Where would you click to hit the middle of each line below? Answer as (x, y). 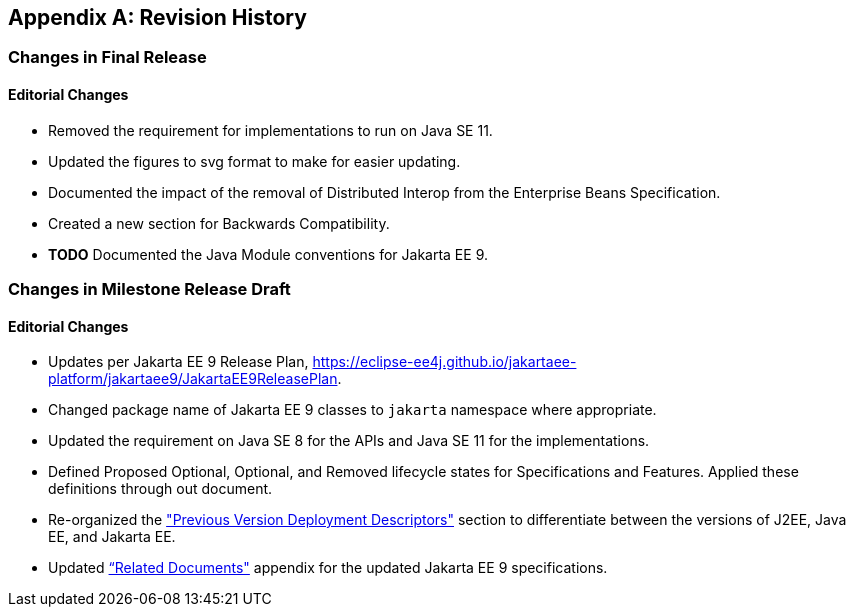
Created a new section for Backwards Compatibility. (219, 223)
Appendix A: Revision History (157, 17)
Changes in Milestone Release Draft (149, 289)
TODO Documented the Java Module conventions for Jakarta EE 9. (268, 254)
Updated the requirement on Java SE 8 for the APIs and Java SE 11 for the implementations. (349, 441)
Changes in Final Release (107, 57)
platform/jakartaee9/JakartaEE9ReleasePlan (193, 379)
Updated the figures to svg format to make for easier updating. (254, 161)
